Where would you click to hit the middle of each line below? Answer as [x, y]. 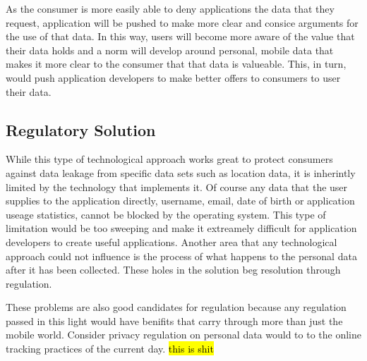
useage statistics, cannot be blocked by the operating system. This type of [166, 214]
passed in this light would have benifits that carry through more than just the [174, 320]
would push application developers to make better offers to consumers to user [173, 77]
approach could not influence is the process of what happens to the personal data [181, 256]
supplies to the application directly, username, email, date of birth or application [180, 201]
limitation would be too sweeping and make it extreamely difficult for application [181, 228]
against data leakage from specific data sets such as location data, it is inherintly [181, 172]
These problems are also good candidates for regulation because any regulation [176, 307]
